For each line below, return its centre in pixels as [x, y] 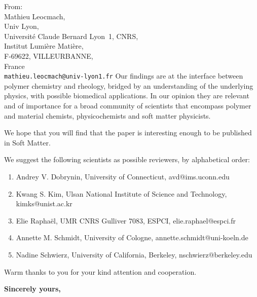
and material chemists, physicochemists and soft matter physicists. [107, 115]
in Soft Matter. [27, 142]
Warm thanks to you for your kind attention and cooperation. [100, 271]
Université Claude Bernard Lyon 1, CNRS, [71, 36]
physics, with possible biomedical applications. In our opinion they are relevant [127, 96]
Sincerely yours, [32, 289]
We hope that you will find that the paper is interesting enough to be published [128, 133]
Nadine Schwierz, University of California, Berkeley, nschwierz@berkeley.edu [134, 254]
